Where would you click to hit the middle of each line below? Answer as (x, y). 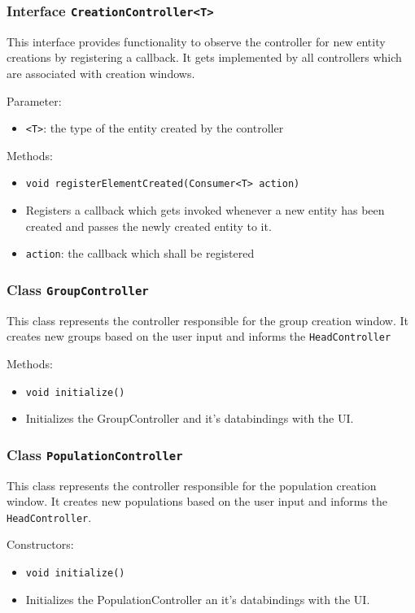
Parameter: (34, 100)
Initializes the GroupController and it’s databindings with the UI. (190, 418)
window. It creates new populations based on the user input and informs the (197, 501)
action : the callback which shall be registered (140, 253)
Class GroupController (78, 289)
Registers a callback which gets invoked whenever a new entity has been (205, 210)
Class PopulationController (95, 454)
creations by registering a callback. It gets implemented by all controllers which (204, 57)
